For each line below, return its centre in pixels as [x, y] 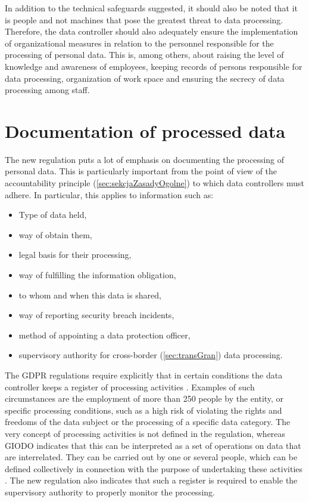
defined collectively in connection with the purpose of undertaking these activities [154, 468]
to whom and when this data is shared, [90, 295]
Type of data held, [53, 215]
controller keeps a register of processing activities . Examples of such [130, 386]
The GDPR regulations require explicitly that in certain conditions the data [144, 375]
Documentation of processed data [145, 130]
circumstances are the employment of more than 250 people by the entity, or [144, 398]
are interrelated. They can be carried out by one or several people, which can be [151, 457]
